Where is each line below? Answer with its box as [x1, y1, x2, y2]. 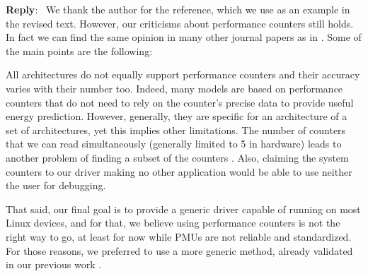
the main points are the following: [6, 43, 153, 58]
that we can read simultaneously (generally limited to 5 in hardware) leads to [6, 136, 342, 151]
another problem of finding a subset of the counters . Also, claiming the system [6, 150, 349, 164]
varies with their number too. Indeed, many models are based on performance [6, 80, 343, 95]
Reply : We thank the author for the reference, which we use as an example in [6, 2, 350, 16]
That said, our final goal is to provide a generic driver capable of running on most [6, 201, 361, 216]
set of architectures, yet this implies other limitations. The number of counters [6, 122, 346, 137]
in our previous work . [6, 257, 102, 272]
